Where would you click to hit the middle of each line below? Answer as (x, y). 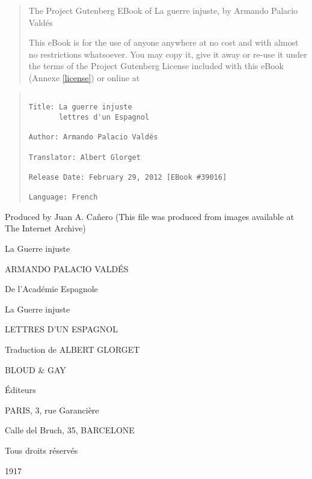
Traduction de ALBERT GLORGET (72, 349)
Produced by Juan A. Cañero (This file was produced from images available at (150, 216)
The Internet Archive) (45, 228)
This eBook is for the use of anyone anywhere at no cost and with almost (164, 42)
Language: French (63, 197)
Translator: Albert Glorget (84, 157)
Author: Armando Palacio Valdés (93, 137)
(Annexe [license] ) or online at (84, 77)
